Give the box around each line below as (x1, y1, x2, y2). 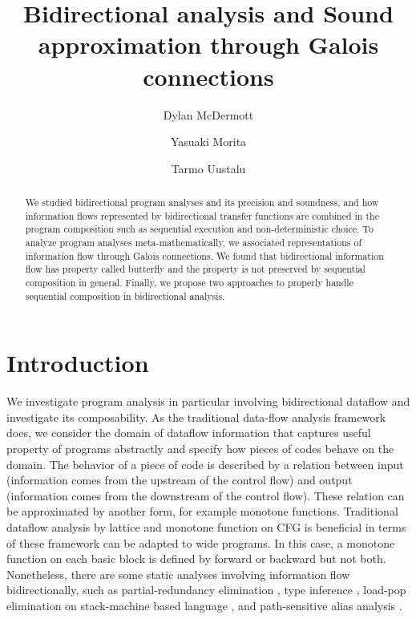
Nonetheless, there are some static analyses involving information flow (6, 565, 350, 582)
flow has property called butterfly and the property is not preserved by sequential (25, 262, 366, 276)
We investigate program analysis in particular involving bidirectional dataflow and (6, 393, 410, 410)
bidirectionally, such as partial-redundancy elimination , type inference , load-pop (6, 581, 406, 598)
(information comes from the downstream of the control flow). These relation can (6, 487, 405, 504)
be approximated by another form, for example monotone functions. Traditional (6, 503, 398, 520)
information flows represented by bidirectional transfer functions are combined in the (25, 208, 379, 222)
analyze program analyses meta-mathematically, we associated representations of (25, 236, 362, 249)
